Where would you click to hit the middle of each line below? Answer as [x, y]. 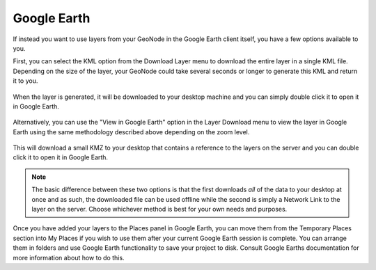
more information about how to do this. [69, 257]
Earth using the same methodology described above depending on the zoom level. [131, 132]
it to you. [25, 81]
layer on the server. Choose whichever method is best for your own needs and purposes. [159, 209]
